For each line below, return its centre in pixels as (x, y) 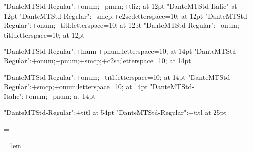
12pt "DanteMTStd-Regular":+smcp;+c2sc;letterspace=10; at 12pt (104, 15)
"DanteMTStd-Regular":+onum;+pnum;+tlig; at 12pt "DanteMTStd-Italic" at (121, 6)
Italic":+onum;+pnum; (38, 96)
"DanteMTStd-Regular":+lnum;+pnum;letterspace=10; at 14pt (98, 51)
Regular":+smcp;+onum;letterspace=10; (64, 86)
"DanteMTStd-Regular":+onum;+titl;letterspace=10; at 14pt (95, 77)
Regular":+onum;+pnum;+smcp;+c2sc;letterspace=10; (86, 60)
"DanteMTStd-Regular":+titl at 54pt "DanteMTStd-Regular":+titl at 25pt (115, 112)
